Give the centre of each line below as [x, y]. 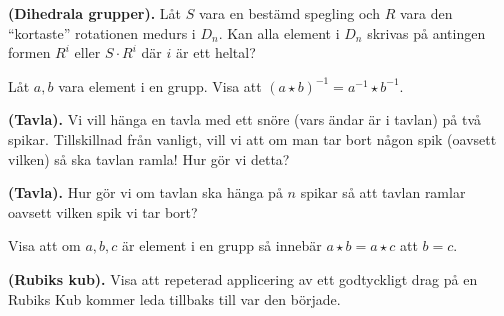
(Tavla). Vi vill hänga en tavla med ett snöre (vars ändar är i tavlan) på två [244, 119]
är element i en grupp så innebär [222, 245]
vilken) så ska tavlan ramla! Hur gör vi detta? [149, 158]
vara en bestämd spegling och [289, 13]
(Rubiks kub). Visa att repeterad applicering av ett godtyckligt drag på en [243, 278]
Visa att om [44, 245]
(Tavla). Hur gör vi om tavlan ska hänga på [145, 192]
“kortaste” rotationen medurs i [102, 32]
